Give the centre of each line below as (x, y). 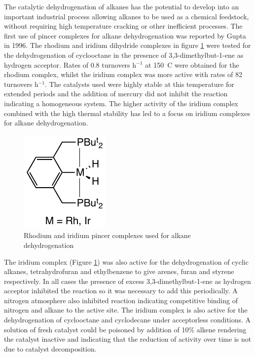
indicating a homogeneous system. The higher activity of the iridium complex (121, 103)
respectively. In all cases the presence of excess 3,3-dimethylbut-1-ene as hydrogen (127, 281)
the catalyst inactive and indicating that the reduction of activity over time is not (128, 339)
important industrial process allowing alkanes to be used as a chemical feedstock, (127, 16)
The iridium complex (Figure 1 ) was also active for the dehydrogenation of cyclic (126, 261)
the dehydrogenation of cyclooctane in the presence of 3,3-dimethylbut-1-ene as (124, 55)
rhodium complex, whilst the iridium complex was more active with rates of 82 (123, 74)
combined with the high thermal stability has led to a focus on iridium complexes (127, 113)
